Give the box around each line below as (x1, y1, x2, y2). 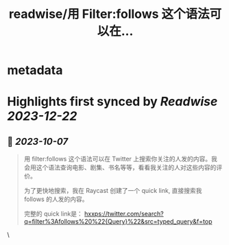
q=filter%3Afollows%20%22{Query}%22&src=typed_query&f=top (23, 218, 213, 226)
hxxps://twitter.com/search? (84, 210, 164, 218)
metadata (7, 62, 63, 78)
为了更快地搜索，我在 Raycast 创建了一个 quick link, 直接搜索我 (23, 187, 202, 195)
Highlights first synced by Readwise (7, 94, 218, 110)
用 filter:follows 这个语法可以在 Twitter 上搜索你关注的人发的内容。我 (23, 155, 218, 163)
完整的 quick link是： (23, 210, 84, 218)
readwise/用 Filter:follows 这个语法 (8, 6, 210, 22)
